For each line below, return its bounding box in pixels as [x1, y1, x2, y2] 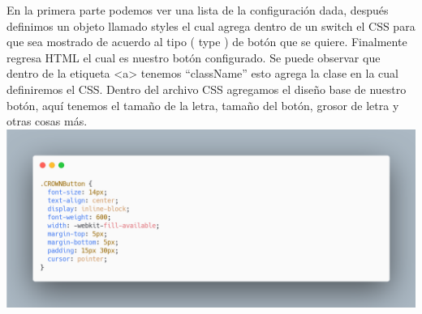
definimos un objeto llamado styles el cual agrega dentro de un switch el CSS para [6, 17, 416, 34]
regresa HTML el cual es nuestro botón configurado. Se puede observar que [6, 49, 381, 66]
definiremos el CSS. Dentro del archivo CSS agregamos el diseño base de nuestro [6, 80, 407, 97]
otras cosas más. [6, 112, 88, 129]
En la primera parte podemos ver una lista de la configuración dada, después [6, 2, 389, 18]
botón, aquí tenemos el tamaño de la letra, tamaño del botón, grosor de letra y [6, 96, 399, 113]
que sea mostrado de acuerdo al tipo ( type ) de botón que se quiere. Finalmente [6, 33, 407, 50]
